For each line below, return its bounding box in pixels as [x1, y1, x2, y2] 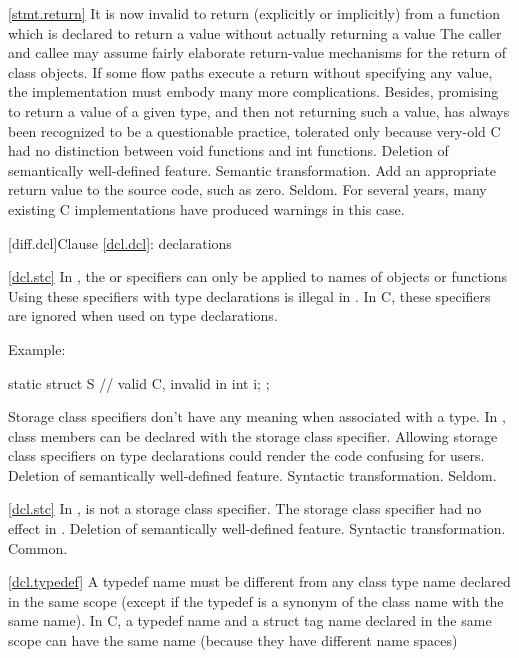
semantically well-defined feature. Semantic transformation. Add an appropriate [8, 159, 497, 180]
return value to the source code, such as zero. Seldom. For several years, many [8, 179, 487, 200]
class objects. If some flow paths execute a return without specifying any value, [8, 61, 493, 82]
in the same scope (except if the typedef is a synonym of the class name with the [8, 590, 504, 611]
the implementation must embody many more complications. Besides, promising [8, 81, 499, 102]
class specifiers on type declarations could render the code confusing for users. [8, 445, 485, 466]
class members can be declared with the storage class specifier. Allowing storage [8, 425, 498, 446]
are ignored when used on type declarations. [8, 305, 278, 326]
